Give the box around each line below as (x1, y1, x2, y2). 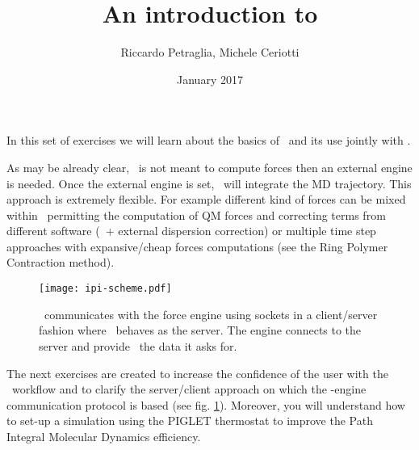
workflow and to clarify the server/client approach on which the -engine (11, 381, 367, 397)
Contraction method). (6, 254, 115, 271)
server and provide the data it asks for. (39, 337, 237, 354)
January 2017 (177, 70, 243, 87)
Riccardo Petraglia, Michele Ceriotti (120, 44, 300, 61)
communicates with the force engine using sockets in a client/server (44, 305, 378, 322)
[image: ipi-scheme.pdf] (39, 283, 172, 295)
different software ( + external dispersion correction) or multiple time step (6, 222, 376, 239)
